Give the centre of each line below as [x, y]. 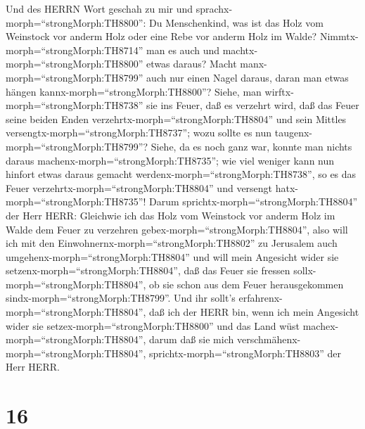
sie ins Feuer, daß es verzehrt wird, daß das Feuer [253, 105]
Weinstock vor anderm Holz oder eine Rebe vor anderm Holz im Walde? [161, 36]
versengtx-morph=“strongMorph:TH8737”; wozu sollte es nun [139, 133]
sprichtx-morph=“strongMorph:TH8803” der [245, 353]
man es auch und [183, 50]
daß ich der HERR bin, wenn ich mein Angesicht [254, 312]
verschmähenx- [269, 339]
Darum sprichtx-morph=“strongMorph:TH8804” [254, 201]
